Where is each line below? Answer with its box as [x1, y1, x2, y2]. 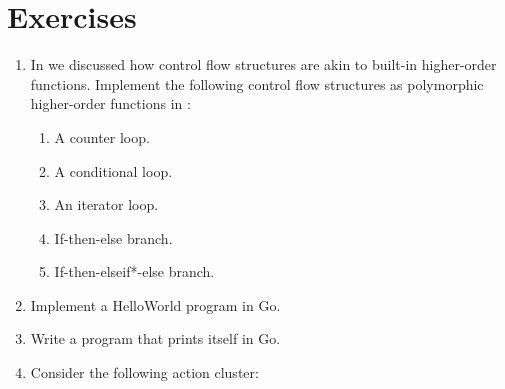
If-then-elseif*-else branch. [54, 261, 215, 282]
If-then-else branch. [54, 227, 173, 248]
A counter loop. [54, 126, 150, 147]
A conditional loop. [54, 160, 173, 181]
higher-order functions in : [30, 93, 191, 114]
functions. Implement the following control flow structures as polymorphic [30, 73, 484, 94]
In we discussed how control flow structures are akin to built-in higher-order [30, 54, 497, 75]
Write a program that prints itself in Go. [30, 328, 281, 349]
